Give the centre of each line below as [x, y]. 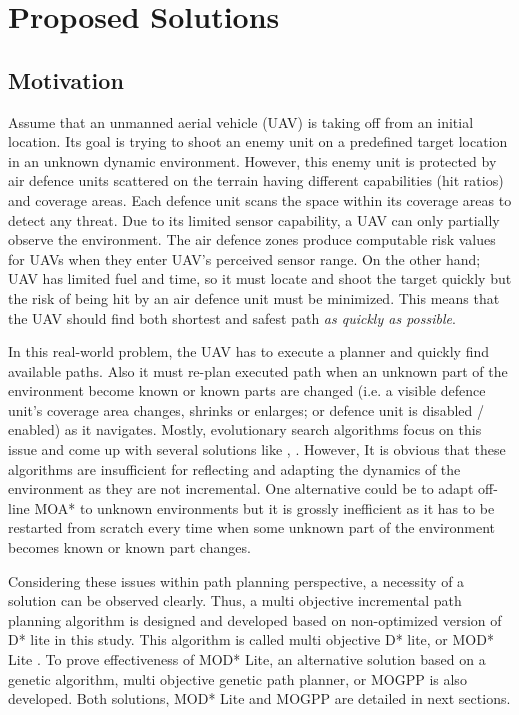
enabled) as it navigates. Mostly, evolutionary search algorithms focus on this [245, 429]
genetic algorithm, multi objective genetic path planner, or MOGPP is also [237, 678]
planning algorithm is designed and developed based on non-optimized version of [255, 619]
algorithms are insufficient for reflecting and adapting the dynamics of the [234, 468]
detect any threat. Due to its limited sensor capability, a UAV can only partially [254, 219]
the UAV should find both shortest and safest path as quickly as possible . [232, 317]
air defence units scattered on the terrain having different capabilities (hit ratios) [256, 180]
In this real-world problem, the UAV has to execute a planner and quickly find [248, 351]
